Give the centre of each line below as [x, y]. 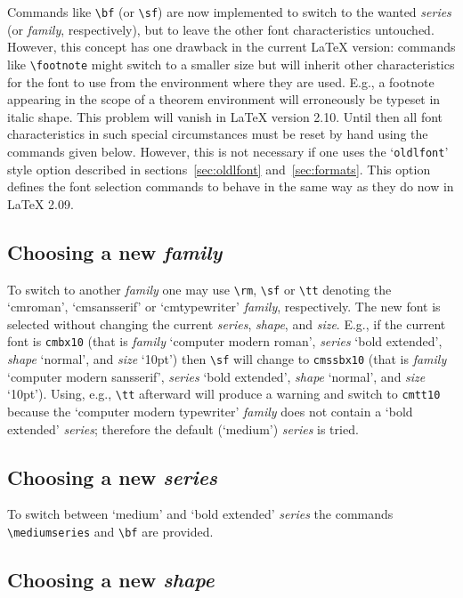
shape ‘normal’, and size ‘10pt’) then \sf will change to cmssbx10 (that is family [227, 359]
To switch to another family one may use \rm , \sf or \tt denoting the [199, 289]
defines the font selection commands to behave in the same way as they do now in [231, 186]
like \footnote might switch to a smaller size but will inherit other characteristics [231, 64]
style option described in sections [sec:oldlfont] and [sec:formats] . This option [219, 169]
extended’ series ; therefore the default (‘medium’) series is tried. [183, 428]
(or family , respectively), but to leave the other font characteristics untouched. [221, 29]
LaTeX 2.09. [41, 203]
